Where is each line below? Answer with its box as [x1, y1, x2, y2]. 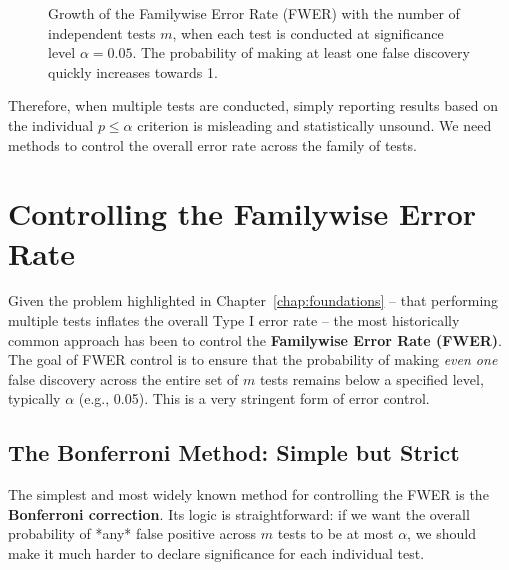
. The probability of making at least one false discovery [132, 42, 470, 63]
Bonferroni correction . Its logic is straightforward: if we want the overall [8, 503, 470, 524]
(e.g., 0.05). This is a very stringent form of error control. [78, 388, 430, 409]
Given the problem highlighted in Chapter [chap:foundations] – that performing [8, 290, 499, 311]
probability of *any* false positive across [8, 523, 257, 544]
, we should [407, 523, 477, 544]
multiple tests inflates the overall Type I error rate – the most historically [8, 310, 460, 331]
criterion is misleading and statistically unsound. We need [137, 114, 492, 135]
